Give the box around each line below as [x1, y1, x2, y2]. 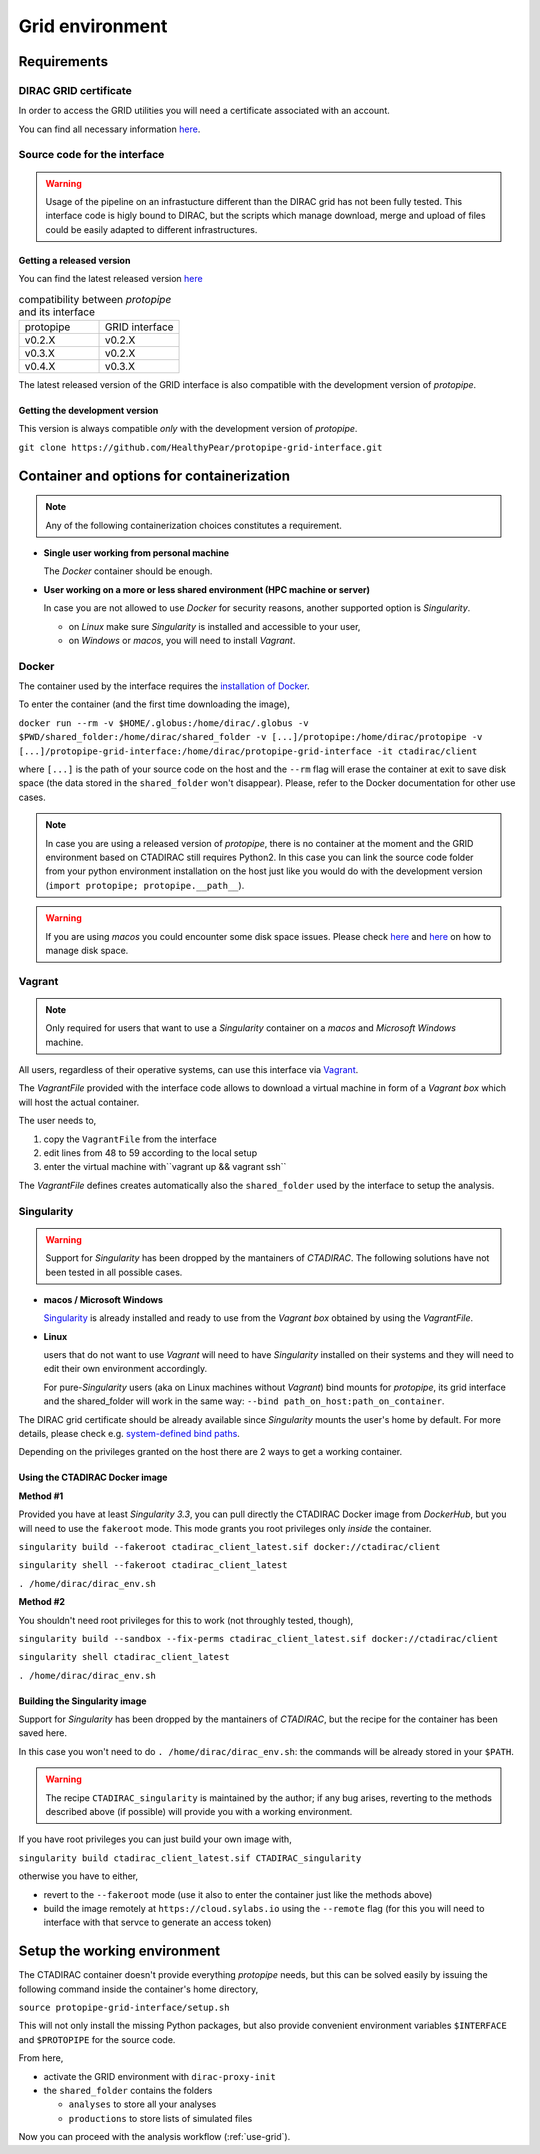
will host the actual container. [18, 1096, 140, 1108]
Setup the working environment [18, 1943, 220, 1960]
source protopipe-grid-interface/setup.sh [18, 2002, 230, 2014]
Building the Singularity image [18, 1695, 147, 1707]
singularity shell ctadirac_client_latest [18, 1651, 230, 1663]
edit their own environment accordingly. [43, 1363, 208, 1375]
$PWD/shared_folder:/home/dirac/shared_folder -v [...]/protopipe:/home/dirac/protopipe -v [18, 731, 483, 743]
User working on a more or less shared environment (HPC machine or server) [43, 583, 370, 595]
